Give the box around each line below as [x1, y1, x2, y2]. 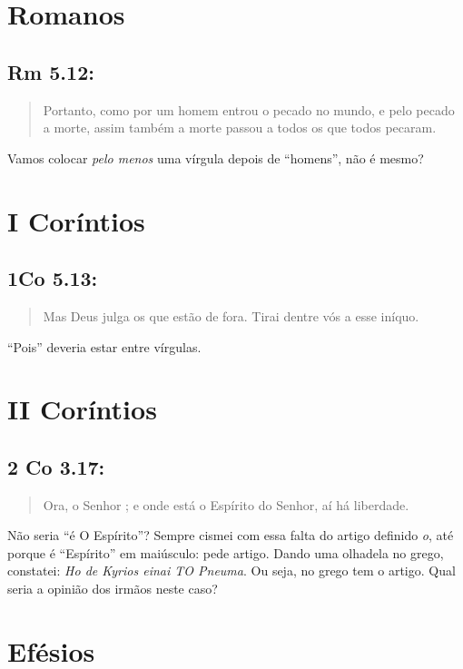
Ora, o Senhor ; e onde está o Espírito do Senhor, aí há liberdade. [43, 495, 409, 514]
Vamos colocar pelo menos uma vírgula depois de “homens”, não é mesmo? [7, 148, 424, 167]
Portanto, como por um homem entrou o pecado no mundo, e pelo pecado [43, 100, 455, 119]
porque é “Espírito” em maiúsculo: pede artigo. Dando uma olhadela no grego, [7, 543, 444, 562]
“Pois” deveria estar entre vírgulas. [7, 337, 202, 356]
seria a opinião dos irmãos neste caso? [7, 579, 218, 598]
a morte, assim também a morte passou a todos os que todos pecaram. [43, 118, 437, 137]
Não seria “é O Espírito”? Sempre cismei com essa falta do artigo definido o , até [7, 526, 454, 545]
